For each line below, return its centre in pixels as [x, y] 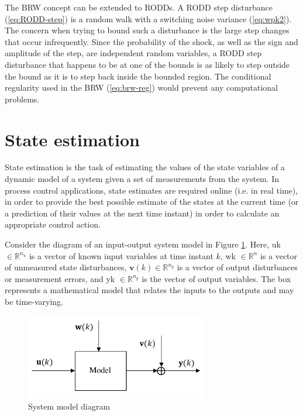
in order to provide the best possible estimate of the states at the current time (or [152, 202]
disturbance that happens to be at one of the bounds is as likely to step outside [147, 64]
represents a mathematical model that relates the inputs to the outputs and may [149, 290]
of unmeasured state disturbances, [66, 267]
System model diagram [69, 406]
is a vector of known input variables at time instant [121, 255]
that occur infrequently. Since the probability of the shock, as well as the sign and [151, 41]
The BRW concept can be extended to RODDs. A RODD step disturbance [139, 7]
